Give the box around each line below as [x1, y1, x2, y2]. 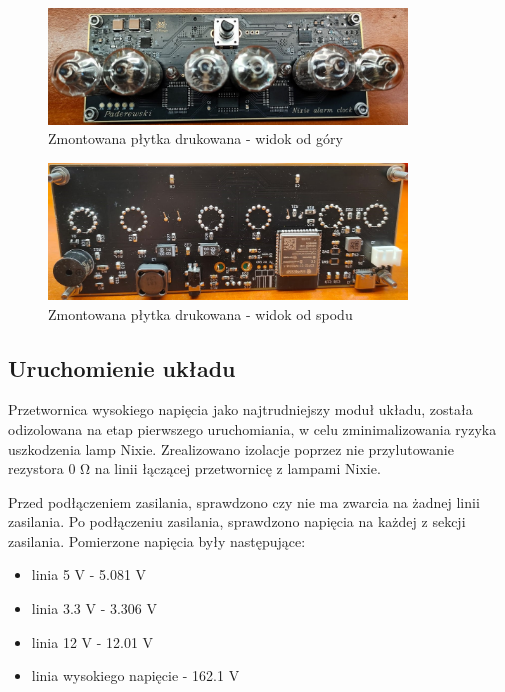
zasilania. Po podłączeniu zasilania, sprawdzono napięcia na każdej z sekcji [8, 511, 466, 532]
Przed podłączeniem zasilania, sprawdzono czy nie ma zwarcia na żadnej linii [8, 491, 480, 512]
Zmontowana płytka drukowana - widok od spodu [48, 303, 353, 324]
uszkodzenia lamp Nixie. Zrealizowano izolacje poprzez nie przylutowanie [8, 438, 454, 459]
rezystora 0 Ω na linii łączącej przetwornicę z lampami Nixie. [8, 458, 381, 479]
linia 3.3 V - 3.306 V [31, 598, 158, 619]
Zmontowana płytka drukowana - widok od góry [48, 128, 343, 149]
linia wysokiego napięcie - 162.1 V [31, 665, 240, 686]
